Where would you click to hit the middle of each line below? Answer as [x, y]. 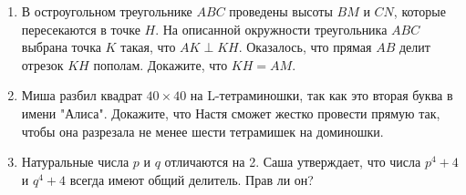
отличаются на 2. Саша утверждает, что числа [293, 162]
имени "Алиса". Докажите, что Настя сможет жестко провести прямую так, [231, 113]
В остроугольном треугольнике [107, 11]
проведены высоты [281, 11]
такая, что [148, 47]
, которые [419, 11]
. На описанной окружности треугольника [271, 29]
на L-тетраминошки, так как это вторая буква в [321, 95]
